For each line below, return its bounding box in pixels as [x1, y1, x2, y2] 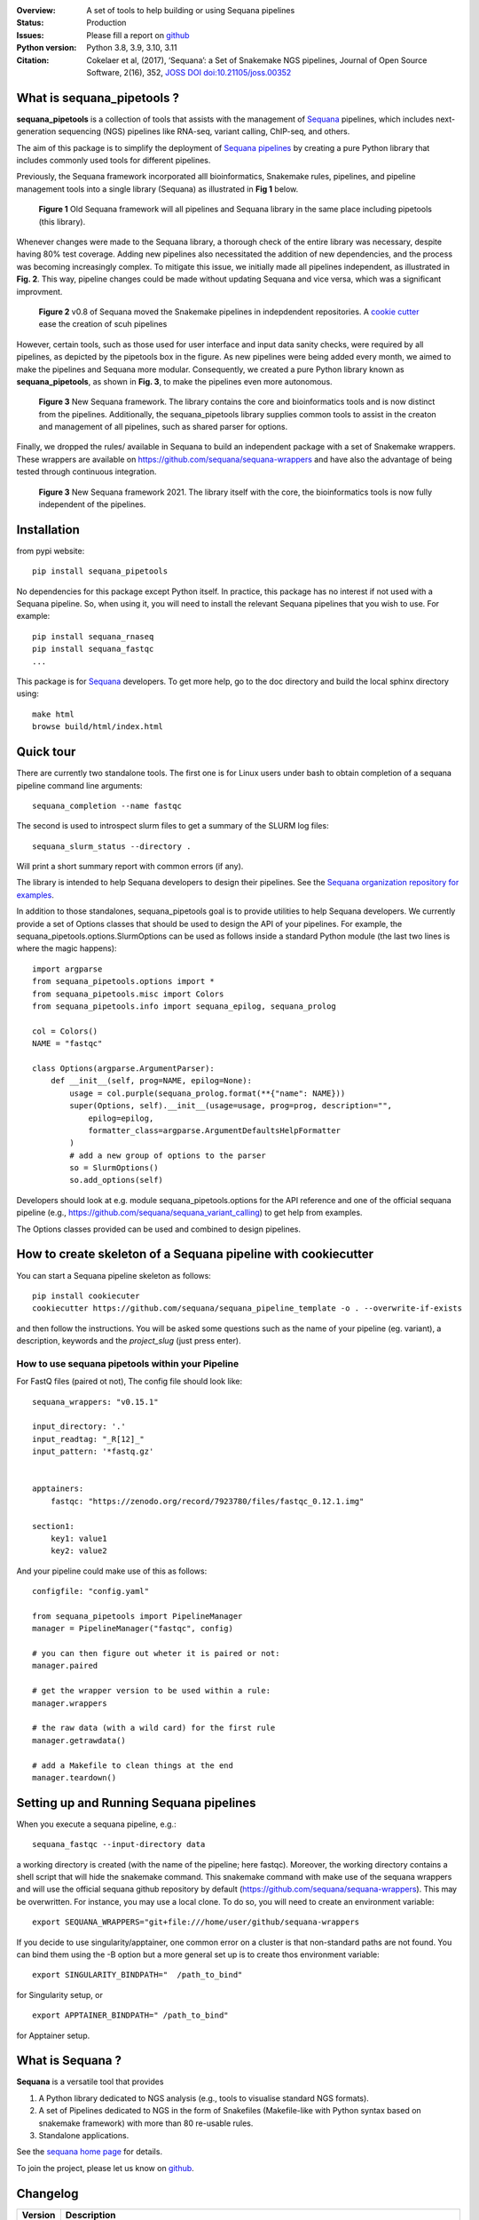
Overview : [16, 5, 57, 15]
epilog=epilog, [88, 1113, 154, 1123]
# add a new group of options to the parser [69, 1150, 266, 1161]
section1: [32, 1521, 75, 1531]
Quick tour [16, 744, 76, 759]
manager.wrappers [32, 1698, 107, 1709]
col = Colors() [32, 1026, 98, 1036]
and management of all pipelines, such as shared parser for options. [38, 422, 288, 432]
